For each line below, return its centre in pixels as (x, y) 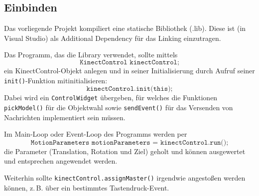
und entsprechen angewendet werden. (61, 161)
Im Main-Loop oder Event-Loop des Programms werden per (96, 134)
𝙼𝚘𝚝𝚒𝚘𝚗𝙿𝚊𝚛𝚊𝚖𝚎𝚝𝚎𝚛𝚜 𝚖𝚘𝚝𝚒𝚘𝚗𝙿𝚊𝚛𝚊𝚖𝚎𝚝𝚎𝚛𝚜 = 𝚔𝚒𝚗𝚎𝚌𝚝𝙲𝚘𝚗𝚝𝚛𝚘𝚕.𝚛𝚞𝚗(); (129, 142)
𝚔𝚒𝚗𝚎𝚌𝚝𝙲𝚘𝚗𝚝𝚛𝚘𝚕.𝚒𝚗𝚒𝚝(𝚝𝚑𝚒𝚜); (129, 89)
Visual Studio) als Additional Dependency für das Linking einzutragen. (113, 38)
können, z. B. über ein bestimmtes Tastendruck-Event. (87, 187)
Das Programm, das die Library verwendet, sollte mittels (91, 55)
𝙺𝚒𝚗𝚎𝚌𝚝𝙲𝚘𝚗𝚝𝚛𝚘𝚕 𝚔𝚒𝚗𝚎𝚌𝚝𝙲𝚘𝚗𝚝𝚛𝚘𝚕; (129, 62)
